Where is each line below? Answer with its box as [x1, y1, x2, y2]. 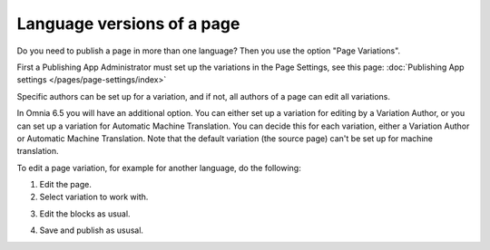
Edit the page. [39, 179, 93, 190]
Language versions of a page [16, 14, 240, 34]
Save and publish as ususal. [39, 225, 144, 236]
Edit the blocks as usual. [39, 208, 131, 219]
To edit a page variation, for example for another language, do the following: [16, 162, 301, 173]
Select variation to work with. [39, 191, 149, 203]
